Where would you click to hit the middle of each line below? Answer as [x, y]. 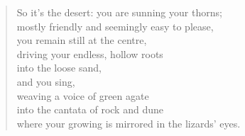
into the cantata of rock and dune [90, 109]
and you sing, [46, 81]
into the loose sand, [59, 68]
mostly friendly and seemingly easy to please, [115, 26]
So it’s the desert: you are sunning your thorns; [119, 12]
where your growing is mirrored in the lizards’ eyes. [129, 123]
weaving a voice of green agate [83, 95]
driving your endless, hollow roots [90, 53]
